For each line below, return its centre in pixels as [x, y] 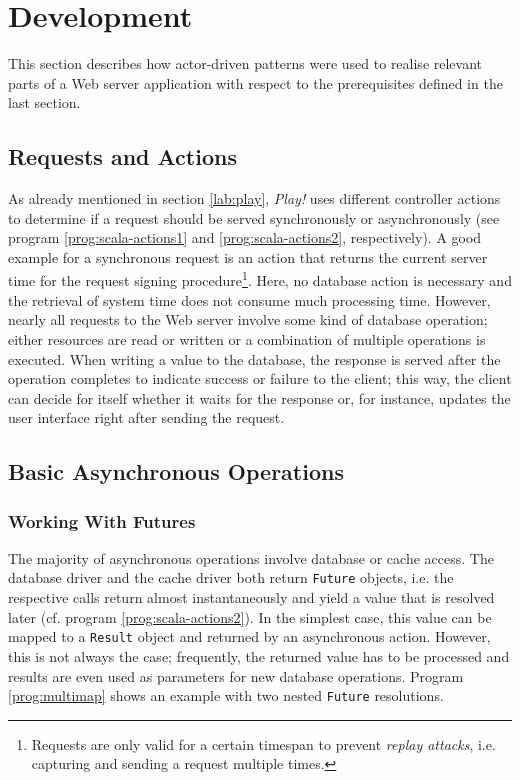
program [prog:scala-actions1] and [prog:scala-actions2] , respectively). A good [245, 237]
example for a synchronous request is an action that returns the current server [248, 256]
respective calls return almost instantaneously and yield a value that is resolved [251, 597]
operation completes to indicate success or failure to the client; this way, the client [260, 378]
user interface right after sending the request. [146, 417]
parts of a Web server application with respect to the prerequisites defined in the [255, 82]
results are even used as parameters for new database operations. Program [236, 675]
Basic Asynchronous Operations [176, 471]
